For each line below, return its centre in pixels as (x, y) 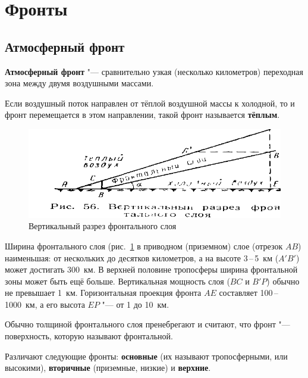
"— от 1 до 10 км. (136, 304)
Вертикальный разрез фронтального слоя (103, 226)
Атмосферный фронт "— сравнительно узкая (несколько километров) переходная (154, 71)
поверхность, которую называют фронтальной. (89, 336)
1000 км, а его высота (45, 304)
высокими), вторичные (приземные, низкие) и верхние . (108, 368)
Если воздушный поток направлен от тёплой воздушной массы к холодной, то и (150, 103)
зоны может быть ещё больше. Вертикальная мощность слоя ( (117, 281)
